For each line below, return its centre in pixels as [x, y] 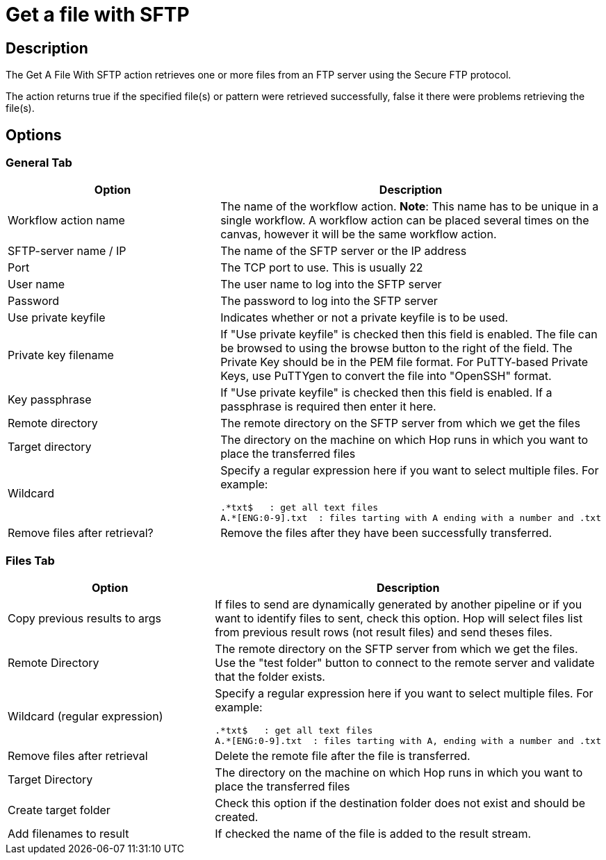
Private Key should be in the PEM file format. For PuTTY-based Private [404, 362]
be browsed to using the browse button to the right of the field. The [396, 348]
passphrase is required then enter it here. [328, 407]
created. [237, 817]
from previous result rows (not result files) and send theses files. [384, 632]
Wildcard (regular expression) [85, 717]
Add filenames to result [68, 834]
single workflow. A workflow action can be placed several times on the [405, 221]
